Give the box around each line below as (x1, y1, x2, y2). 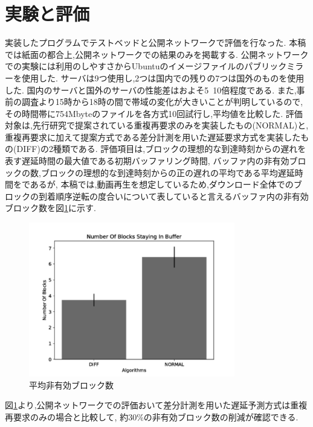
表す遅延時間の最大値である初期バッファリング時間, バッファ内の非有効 (5, 154, 289, 167)
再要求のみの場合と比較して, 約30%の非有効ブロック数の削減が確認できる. (5, 411, 298, 423)
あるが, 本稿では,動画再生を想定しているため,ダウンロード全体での (30, 178, 294, 191)
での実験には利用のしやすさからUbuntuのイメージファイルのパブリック (5, 60, 287, 72)
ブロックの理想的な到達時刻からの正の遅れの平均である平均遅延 (40, 166, 295, 179)
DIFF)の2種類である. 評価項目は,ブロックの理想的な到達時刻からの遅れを (16, 142, 306, 155)
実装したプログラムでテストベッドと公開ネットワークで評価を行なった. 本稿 (5, 36, 306, 49)
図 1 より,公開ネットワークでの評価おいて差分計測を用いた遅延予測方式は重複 (5, 399, 308, 411)
